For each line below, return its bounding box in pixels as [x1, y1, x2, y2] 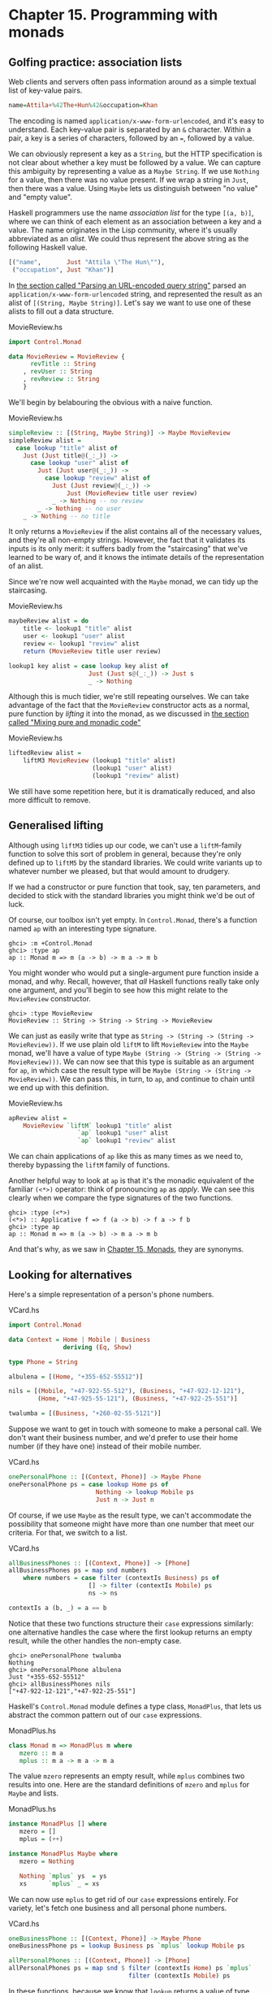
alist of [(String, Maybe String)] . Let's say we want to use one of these [8, 297, 252, 307]
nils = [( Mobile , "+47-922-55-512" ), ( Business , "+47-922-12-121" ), [8, 1387, 245, 1396]
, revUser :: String [23, 367, 93, 376]
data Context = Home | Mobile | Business [8, 1335, 151, 1344]
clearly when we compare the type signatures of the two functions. [8, 1193, 233, 1203]
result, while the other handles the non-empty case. [8, 1635, 182, 1645]
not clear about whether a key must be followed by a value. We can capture [8, 157, 261, 167]
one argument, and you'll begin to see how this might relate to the [8, 985, 229, 995]
